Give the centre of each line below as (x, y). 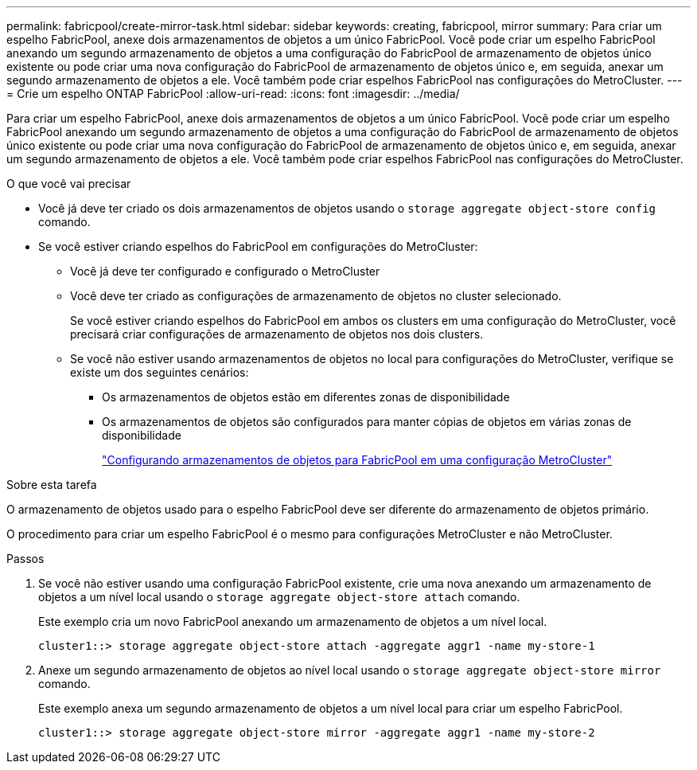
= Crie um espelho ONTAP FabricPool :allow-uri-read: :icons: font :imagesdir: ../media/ (233, 94)
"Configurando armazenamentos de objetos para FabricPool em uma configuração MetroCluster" (357, 460)
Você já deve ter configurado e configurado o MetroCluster (225, 271)
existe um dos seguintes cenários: (160, 372)
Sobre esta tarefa (52, 485)
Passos (25, 559)
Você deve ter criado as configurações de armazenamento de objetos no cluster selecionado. (316, 296)
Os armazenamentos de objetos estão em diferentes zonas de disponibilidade (306, 397)
